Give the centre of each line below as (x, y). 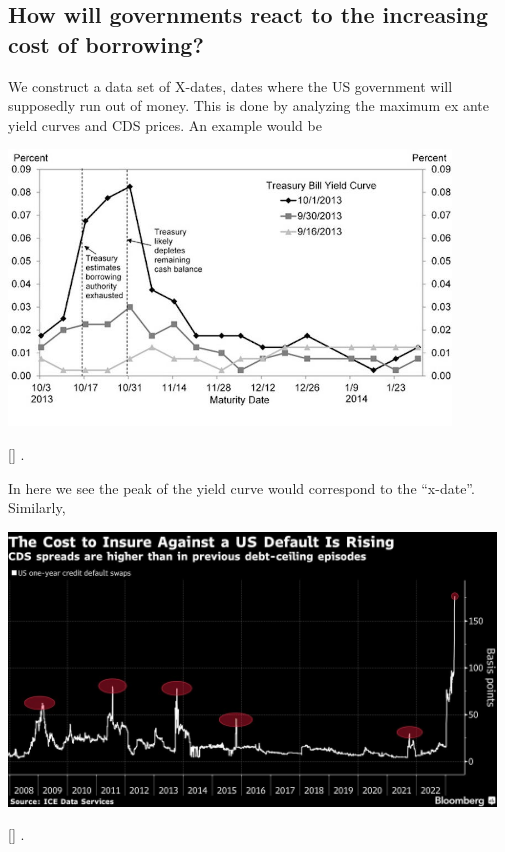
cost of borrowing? (106, 43)
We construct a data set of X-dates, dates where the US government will (230, 85)
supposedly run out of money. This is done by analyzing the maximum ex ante (249, 105)
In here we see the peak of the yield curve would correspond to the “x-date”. (241, 487)
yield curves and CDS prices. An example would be (165, 124)
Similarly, (37, 507)
